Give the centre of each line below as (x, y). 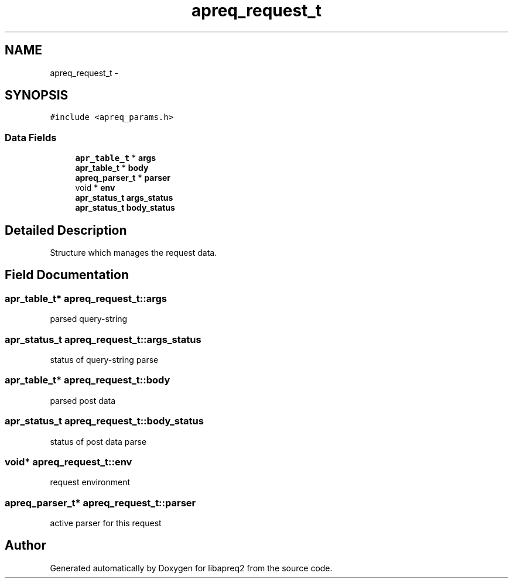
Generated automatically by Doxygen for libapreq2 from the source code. (191, 568)
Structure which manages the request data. (134, 253)
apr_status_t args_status (124, 198)
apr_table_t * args (116, 158)
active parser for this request (106, 523)
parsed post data (83, 400)
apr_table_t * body (112, 168)
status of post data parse (98, 441)
